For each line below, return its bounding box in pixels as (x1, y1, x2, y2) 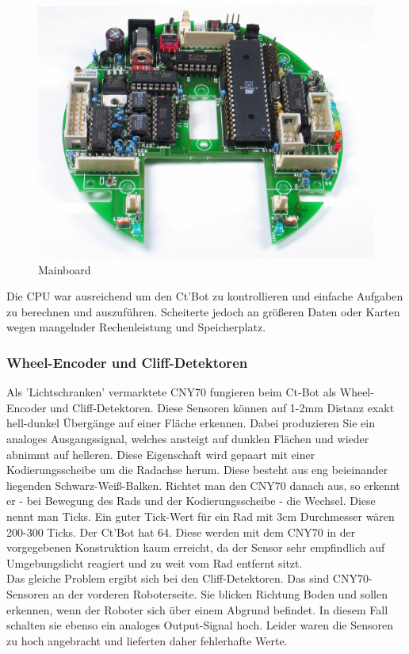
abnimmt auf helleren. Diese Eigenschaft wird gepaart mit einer (6, 446, 315, 462)
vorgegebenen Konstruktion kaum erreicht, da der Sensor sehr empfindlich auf (6, 539, 385, 556)
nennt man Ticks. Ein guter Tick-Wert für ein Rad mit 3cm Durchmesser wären (6, 507, 395, 524)
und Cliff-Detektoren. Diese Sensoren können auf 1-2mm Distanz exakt (50, 399, 395, 415)
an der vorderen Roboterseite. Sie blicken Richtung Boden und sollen (52, 585, 388, 602)
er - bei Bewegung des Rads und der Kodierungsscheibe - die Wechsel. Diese (6, 492, 376, 509)
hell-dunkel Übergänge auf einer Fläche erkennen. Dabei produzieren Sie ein (6, 415, 375, 431)
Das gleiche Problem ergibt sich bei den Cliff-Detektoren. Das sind (6, 570, 330, 587)
